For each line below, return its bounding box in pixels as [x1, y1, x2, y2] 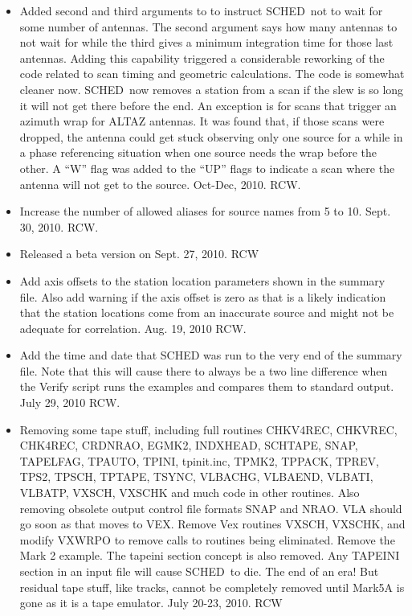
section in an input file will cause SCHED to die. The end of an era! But [19, 563, 379, 579]
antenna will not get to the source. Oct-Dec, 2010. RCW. [19, 175, 301, 192]
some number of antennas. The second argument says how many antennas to [19, 18, 398, 35]
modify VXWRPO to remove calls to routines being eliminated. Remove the [19, 531, 395, 548]
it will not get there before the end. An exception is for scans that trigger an [19, 97, 397, 113]
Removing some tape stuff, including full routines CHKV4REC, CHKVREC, [19, 421, 398, 437]
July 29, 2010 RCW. [19, 394, 120, 411]
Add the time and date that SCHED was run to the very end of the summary [19, 347, 402, 363]
